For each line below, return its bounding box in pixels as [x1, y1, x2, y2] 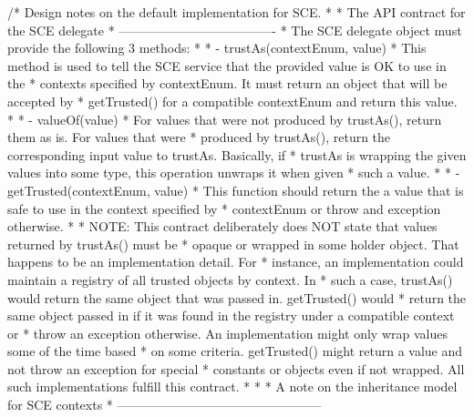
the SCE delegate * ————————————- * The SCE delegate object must [7, 20, 462, 39]
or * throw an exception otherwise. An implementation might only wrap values [7, 323, 448, 342]
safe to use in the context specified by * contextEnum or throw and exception [7, 198, 441, 218]
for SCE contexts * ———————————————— [7, 395, 322, 414]
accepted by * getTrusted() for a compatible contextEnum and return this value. [7, 91, 458, 110]
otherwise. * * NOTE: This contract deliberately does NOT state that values [7, 217, 438, 236]
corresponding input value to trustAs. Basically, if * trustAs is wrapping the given [7, 145, 467, 164]
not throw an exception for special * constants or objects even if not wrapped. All [7, 359, 465, 378]
